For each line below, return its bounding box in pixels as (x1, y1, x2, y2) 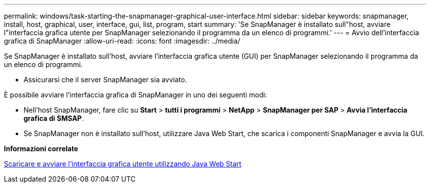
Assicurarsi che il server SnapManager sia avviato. (24, 75, 187, 84)
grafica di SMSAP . (24, 114, 84, 122)
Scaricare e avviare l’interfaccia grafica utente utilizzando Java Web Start (4, 160, 242, 168)
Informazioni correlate (4, 144, 79, 153)
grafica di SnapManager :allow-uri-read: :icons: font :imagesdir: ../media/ (4, 37, 241, 45)
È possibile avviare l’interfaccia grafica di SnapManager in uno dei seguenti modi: (4, 91, 267, 99)
